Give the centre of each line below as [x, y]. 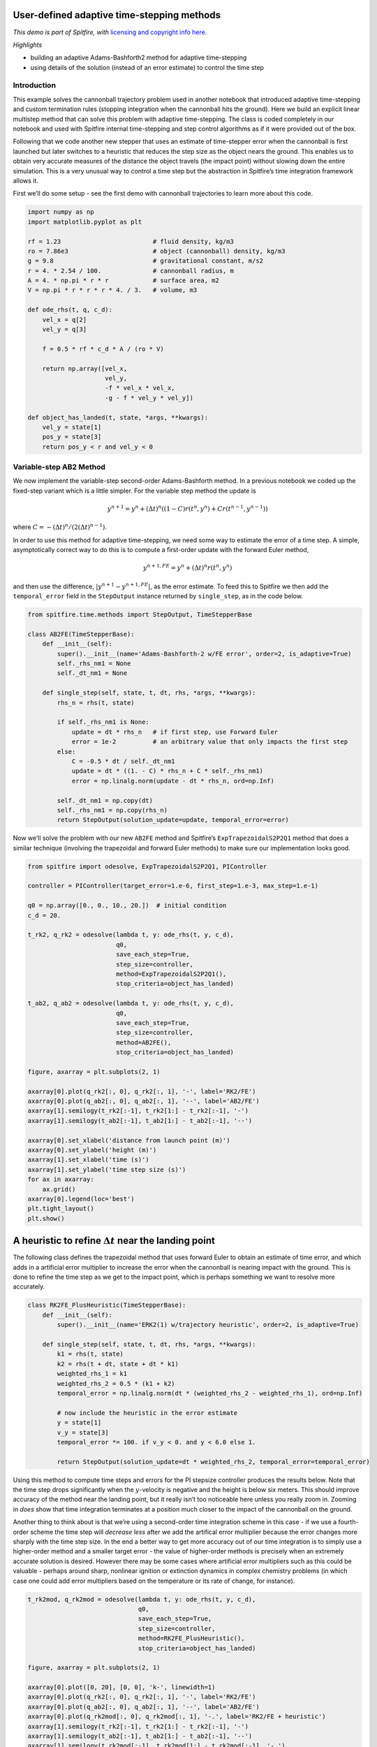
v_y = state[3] [83, 1432]
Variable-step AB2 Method [59, 467]
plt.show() [46, 1218]
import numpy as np [61, 212]
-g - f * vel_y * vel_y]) [149, 398]
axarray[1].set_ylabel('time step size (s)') [107, 1169]
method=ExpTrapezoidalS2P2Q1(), [171, 974]
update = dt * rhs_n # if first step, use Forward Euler [175, 732]
